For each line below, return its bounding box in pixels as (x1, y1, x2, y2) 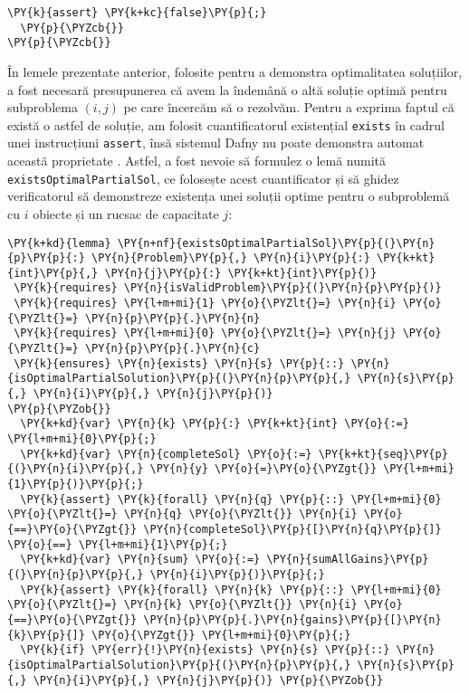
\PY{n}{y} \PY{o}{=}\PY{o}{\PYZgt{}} (149, 462, 378, 476)
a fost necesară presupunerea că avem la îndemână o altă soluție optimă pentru (7, 80, 447, 99)
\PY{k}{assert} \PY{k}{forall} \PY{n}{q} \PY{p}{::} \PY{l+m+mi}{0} (20, 492, 442, 506)
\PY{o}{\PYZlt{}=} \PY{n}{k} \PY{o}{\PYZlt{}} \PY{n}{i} (7, 598, 358, 612)
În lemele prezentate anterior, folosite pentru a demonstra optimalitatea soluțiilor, (7, 62, 463, 81)
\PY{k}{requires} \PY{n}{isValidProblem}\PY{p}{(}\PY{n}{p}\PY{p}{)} (14, 281, 442, 295)
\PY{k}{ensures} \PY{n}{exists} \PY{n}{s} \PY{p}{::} (14, 357, 345, 370)
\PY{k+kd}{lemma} (7, 236, 111, 250)
